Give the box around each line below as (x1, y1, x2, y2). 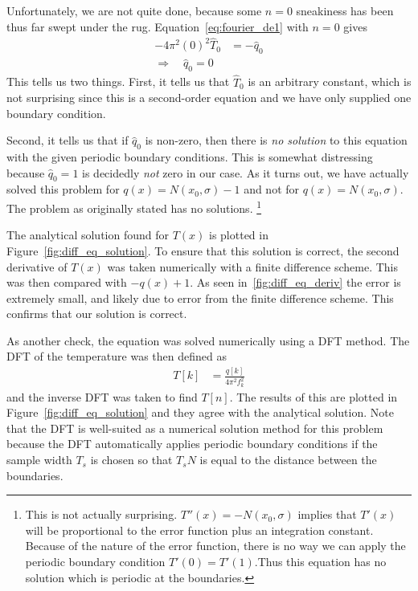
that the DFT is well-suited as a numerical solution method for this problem (6, 419, 383, 436)
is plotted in (208, 226, 268, 243)
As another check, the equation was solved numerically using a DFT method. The (6, 332, 410, 348)
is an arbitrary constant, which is (248, 73, 412, 90)
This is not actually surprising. (25, 506, 178, 523)
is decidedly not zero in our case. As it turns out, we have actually (82, 164, 409, 181)
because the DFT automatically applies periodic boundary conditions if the (6, 435, 378, 452)
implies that (297, 506, 357, 523)
